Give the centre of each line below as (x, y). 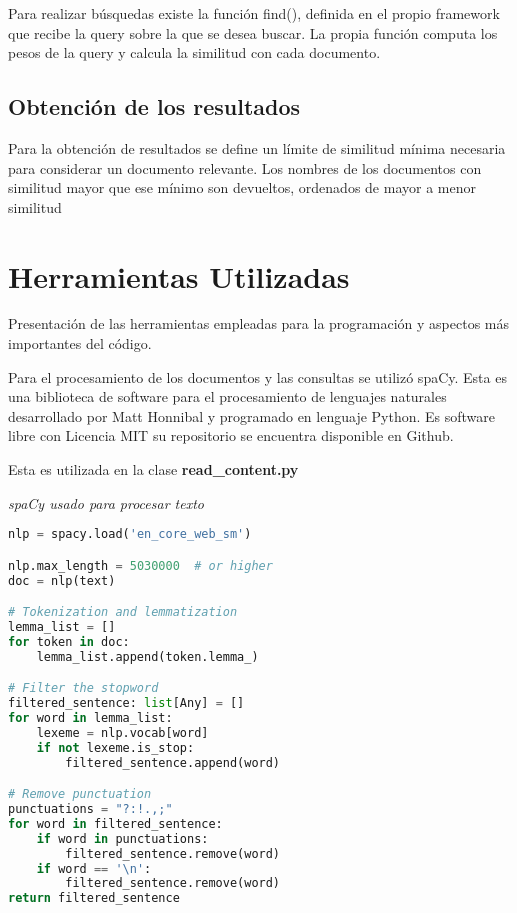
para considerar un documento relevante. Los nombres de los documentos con (245, 167)
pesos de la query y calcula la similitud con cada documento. (194, 52)
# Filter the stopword (83, 688)
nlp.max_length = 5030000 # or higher (140, 565)
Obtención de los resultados (154, 106)
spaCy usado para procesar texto (106, 502)
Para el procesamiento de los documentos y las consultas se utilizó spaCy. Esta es (257, 376)
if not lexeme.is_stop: (115, 747)
